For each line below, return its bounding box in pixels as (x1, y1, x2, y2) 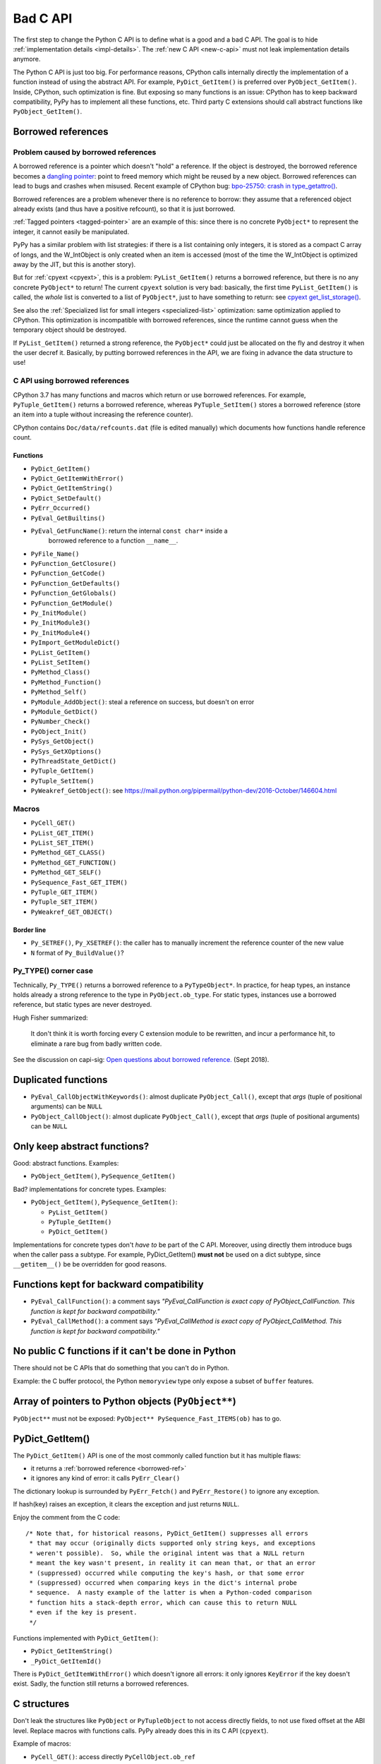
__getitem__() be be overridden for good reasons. (13, 1260, 167, 1269)
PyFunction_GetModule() (30, 599, 113, 607)
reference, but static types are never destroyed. (13, 1001, 152, 1009)
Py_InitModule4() (30, 629, 91, 636)
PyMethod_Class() (30, 668, 91, 677)
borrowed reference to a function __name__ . (48, 536, 179, 545)
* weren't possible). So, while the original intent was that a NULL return (29, 1549, 305, 1557)
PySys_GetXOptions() (30, 747, 102, 755)
